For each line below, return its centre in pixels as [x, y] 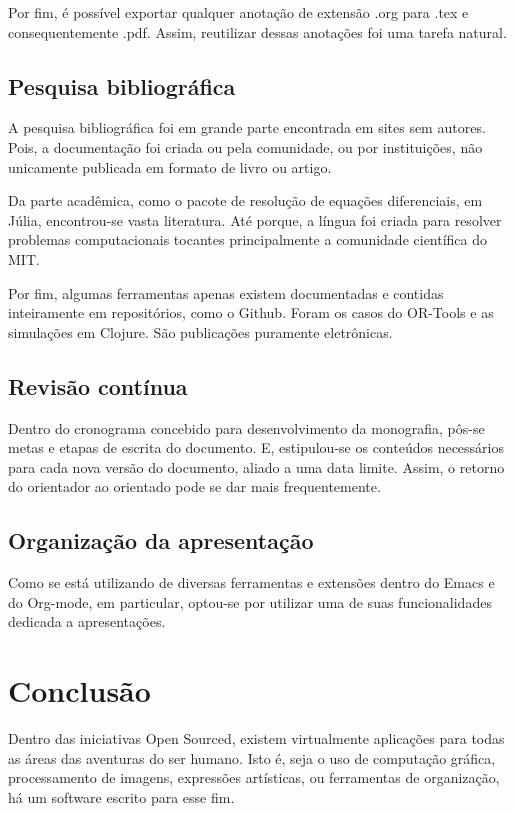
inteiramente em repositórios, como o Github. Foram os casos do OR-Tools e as [251, 312]
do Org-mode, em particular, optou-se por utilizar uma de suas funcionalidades [250, 601]
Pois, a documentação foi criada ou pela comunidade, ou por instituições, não [245, 146]
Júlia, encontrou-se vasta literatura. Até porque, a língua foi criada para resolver [255, 219]
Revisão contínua [98, 385]
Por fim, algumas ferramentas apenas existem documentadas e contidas [226, 292]
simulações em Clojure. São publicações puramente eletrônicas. [200, 331]
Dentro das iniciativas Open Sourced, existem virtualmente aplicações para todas [256, 738]
